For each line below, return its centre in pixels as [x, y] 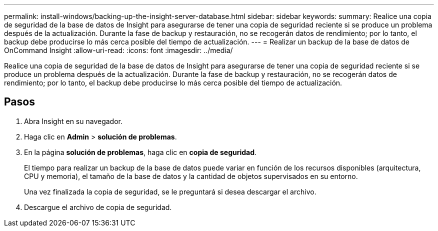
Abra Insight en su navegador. [73, 121]
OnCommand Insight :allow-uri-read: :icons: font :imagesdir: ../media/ [118, 50]
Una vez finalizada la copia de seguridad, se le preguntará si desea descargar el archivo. [170, 191]
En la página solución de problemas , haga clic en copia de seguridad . [140, 152]
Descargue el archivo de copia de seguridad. [98, 207]
